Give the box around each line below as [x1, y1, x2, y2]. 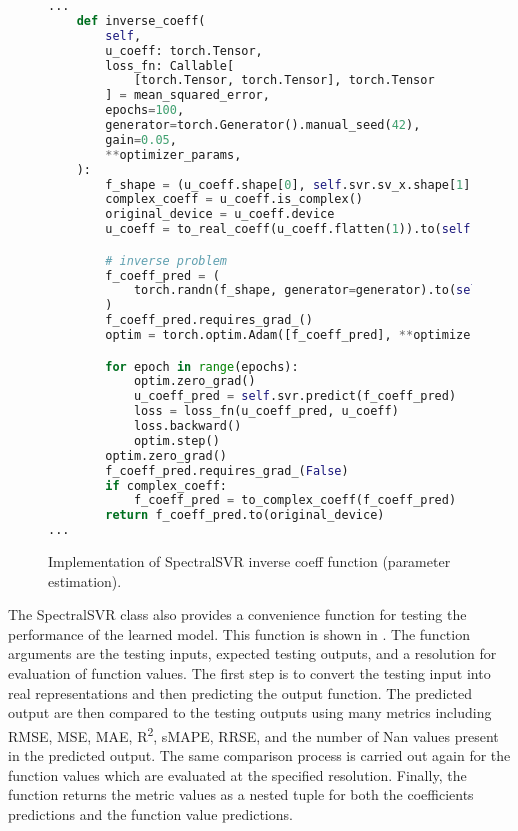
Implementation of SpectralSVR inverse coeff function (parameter [48, 551, 451, 572]
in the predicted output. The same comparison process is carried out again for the [8, 745, 511, 766]
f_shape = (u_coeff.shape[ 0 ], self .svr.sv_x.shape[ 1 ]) [105, 177, 478, 192]
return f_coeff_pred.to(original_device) [105, 508, 385, 523]
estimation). [48, 570, 122, 591]
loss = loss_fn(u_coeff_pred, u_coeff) [133, 404, 399, 419]
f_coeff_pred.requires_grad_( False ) [105, 463, 349, 478]
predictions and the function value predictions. [8, 803, 293, 824]
